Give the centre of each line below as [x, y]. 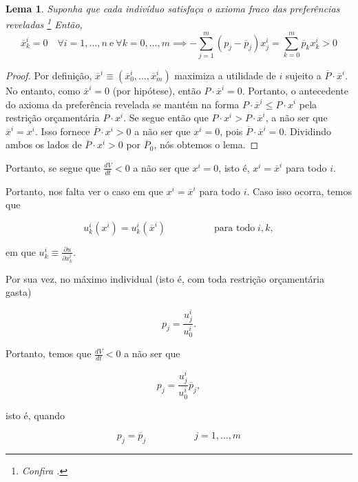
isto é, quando [35, 415]
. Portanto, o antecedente [295, 90]
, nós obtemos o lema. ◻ [206, 144]
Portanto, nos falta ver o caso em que [85, 191]
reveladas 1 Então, [44, 23]
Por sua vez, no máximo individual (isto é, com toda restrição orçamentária [165, 278]
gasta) [19, 292]
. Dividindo [308, 131]
